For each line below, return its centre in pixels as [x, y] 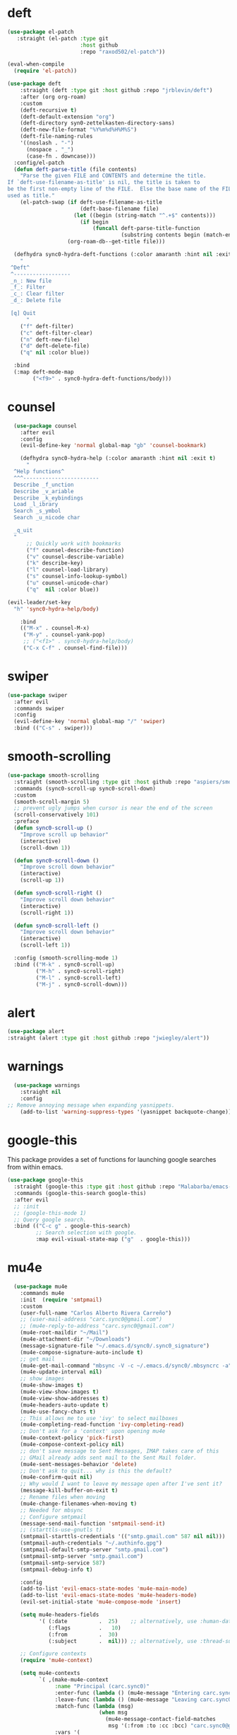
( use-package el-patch [41, 32]
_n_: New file [31, 281]
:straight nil [41, 1092]
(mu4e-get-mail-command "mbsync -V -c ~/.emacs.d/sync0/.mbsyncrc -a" [126, 1366]
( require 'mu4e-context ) [56, 1661]
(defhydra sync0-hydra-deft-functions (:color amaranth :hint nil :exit [123, 255]
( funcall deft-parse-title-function [146, 229]
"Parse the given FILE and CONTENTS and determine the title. [113, 176]
